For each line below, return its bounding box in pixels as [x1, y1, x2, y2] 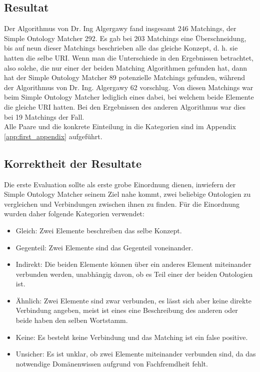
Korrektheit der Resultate [4, 155, 141, 171]
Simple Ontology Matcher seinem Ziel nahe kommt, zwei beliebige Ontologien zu [4, 189, 251, 199]
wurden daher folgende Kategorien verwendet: [4, 208, 144, 219]
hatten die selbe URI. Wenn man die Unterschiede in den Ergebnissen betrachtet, [4, 52, 253, 63]
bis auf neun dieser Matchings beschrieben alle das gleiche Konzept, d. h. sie [4, 43, 238, 53]
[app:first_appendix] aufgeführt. [4, 131, 102, 141]
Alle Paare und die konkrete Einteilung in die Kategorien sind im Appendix [4, 121, 236, 132]
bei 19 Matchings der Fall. [4, 111, 84, 122]
